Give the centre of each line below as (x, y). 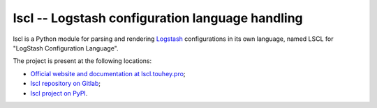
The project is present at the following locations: (82, 61)
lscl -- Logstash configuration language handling (158, 18)
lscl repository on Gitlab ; (66, 84)
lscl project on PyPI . (59, 93)
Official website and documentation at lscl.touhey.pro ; (108, 73)
